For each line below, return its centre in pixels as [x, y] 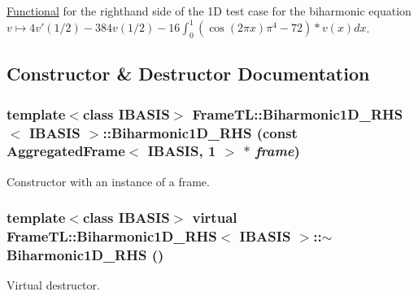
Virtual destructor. [53, 285]
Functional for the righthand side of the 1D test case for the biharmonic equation [209, 11]
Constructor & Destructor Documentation [188, 74]
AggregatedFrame [66, 151]
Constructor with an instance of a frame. [108, 181]
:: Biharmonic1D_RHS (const [200, 132]
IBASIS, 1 [182, 151]
